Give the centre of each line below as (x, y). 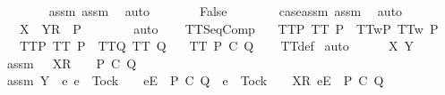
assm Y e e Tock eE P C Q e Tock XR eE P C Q (195, 80)
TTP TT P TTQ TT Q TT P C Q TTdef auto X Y (217, 46)
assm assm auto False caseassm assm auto (226, 11)
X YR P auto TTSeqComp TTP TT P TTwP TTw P (229, 28)
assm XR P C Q (72, 63)
